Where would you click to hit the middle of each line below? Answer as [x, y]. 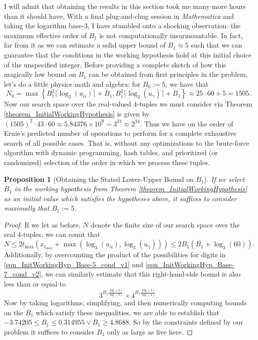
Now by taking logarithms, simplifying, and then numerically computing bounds [126, 303]
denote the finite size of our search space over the [165, 224]
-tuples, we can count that [61, 234]
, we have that [187, 84]
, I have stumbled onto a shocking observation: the [164, 26]
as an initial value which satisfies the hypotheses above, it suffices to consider [120, 198]
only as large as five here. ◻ [150, 331]
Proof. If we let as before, [42, 224]
